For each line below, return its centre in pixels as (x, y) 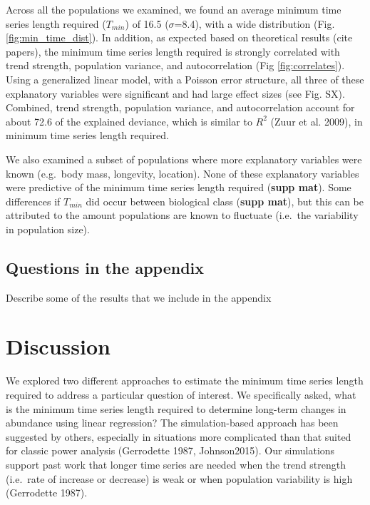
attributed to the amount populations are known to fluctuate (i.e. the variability (182, 215)
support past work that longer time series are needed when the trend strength (176, 464)
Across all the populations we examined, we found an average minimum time (174, 9)
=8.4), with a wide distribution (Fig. (255, 23)
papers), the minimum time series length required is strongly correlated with (173, 51)
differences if (33, 201)
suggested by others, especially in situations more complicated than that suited (179, 436)
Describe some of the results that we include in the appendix (139, 297)
